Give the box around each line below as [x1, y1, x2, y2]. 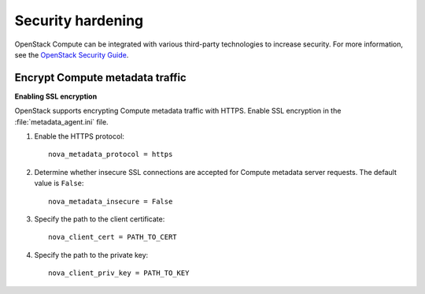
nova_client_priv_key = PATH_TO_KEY [48, 269, 190, 277]
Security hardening [14, 12, 144, 29]
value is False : [34, 178, 84, 188]
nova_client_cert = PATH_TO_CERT [48, 233, 177, 242]
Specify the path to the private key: [34, 250, 149, 259]
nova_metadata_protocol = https [48, 150, 173, 159]
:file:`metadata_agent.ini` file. [14, 117, 109, 126]
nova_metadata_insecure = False [48, 197, 173, 206]
